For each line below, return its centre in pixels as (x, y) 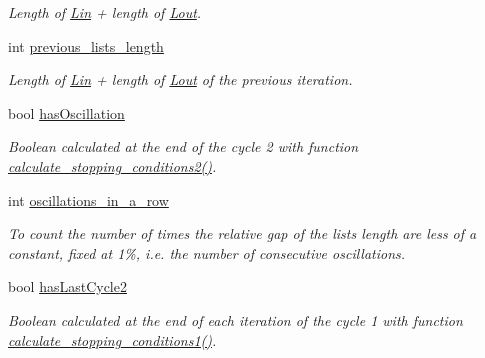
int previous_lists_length (86, 45)
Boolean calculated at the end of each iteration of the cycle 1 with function (235, 319)
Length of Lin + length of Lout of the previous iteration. (180, 79)
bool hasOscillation (66, 112)
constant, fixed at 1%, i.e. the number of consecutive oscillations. (207, 252)
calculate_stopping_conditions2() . (112, 165)
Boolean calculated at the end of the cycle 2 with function (183, 146)
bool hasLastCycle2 (67, 286)
